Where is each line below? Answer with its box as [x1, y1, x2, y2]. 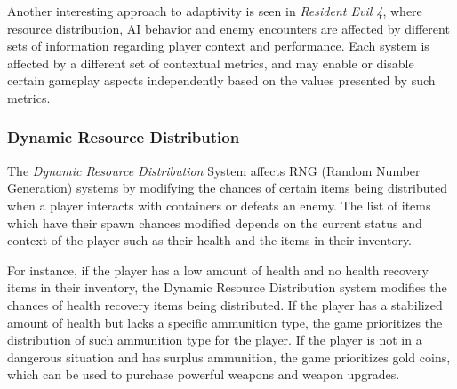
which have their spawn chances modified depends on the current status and [7, 213, 422, 232]
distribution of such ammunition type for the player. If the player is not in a [7, 330, 422, 349]
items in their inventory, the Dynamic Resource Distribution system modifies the [7, 278, 447, 297]
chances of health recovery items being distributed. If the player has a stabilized [7, 295, 443, 314]
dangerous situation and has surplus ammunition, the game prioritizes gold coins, [7, 347, 451, 366]
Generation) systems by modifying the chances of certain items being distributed [7, 179, 447, 197]
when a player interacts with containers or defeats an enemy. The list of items [7, 195, 431, 214]
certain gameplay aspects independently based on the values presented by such [7, 71, 436, 90]
